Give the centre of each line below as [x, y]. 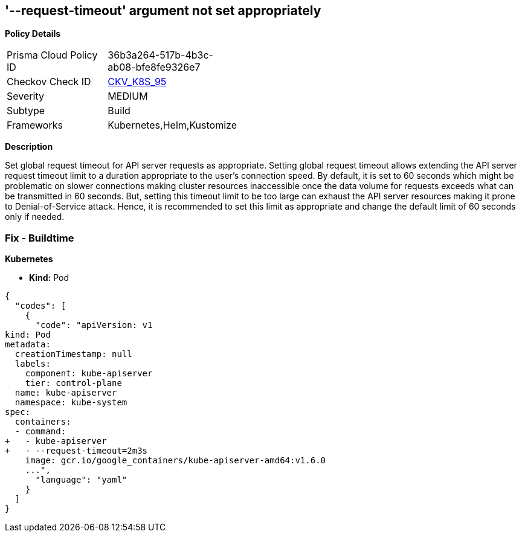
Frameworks [35, 125]
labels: [33, 364]
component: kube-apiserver [89, 374]
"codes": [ [40, 306]
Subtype [26, 111]
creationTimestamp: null [73, 354]
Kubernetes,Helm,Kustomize [172, 125]
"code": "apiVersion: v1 [94, 325]
